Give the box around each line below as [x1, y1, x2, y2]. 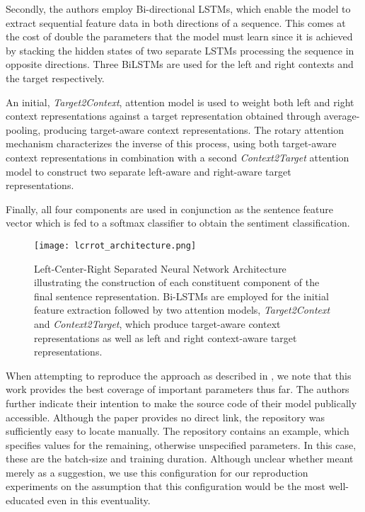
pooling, [6, 122, 41, 137]
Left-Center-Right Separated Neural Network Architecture [34, 261, 286, 275]
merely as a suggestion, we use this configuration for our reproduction [6, 465, 308, 479]
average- [324, 108, 360, 123]
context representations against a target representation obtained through [6, 108, 321, 123]
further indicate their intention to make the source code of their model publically [6, 395, 357, 410]
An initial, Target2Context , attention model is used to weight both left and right [6, 94, 354, 109]
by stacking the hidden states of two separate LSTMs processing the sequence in [6, 42, 354, 57]
